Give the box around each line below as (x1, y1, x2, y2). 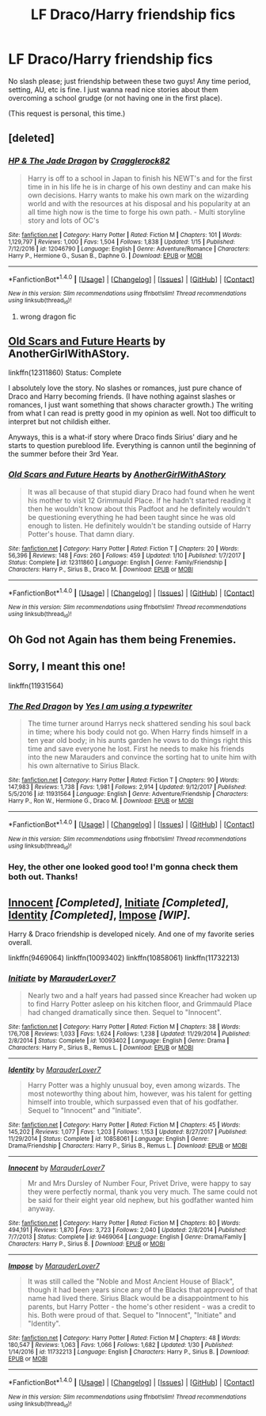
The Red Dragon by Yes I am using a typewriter (8, 700, 192, 711)
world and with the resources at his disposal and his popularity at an (27, 198, 251, 208)
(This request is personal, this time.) (8, 109, 126, 118)
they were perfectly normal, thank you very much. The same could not (27, 1187, 257, 1196)
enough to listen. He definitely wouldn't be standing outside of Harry (27, 521, 252, 530)
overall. (8, 937, 32, 947)
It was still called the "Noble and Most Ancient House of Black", (27, 1276, 235, 1286)
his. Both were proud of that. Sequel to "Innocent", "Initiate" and (27, 1311, 237, 1320)
